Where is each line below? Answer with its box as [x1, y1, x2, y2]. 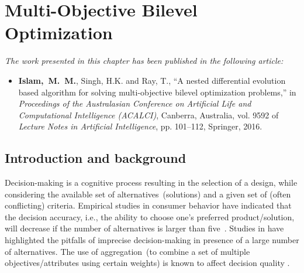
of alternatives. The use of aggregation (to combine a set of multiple [5, 245, 250, 257]
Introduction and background [5, 149, 186, 167]
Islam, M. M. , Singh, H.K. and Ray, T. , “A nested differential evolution [18, 74, 286, 86]
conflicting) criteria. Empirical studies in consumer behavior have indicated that [5, 199, 292, 211]
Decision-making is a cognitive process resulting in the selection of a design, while [5, 176, 298, 189]
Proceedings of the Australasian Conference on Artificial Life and [18, 97, 251, 110]
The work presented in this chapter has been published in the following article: [5, 54, 284, 67]
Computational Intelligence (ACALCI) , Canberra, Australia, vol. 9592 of [18, 108, 279, 121]
